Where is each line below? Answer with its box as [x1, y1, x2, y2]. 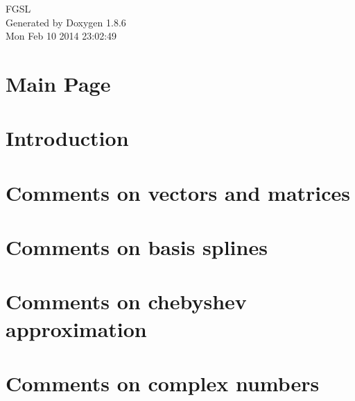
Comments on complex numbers [6, 369, 320, 398]
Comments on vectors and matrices [6, 178, 351, 206]
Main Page [6, 69, 111, 97]
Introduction [6, 124, 129, 152]
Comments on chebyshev [6, 287, 247, 316]
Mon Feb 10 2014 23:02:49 [6, 28, 117, 43]
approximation [6, 314, 147, 343]
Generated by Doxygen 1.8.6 [6, 15, 126, 29]
